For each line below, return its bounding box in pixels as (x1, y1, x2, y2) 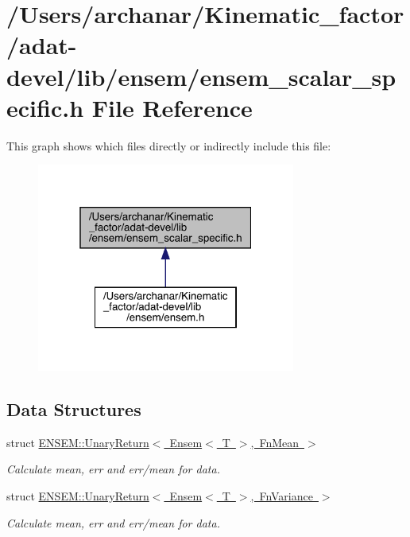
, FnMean (250, 434, 300, 450)
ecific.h (6, 91, 84, 123)
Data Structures (6, 396, 141, 421)
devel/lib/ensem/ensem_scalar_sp (6, 60, 396, 92)
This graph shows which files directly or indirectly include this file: (6, 137, 331, 154)
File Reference (91, 91, 253, 123)
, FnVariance (250, 487, 313, 504)
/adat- (6, 29, 77, 61)
